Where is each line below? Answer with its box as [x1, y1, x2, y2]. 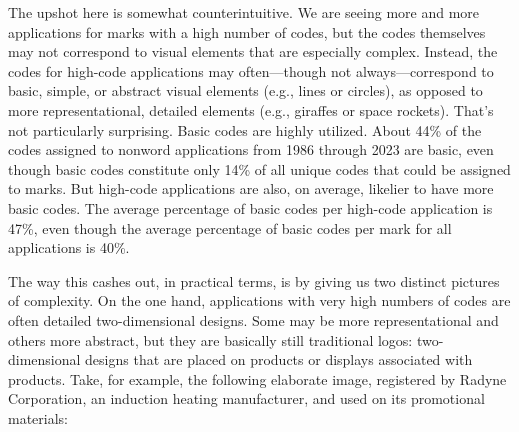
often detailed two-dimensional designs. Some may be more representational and [8, 309, 499, 330]
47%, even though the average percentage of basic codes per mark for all [8, 217, 452, 238]
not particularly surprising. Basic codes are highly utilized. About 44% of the [8, 119, 482, 140]
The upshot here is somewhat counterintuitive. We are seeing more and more [8, 2, 480, 22]
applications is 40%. [8, 237, 130, 258]
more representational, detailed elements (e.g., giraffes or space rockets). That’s [8, 99, 494, 120]
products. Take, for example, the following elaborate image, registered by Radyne [8, 368, 507, 389]
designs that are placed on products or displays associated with [85, 349, 473, 370]
